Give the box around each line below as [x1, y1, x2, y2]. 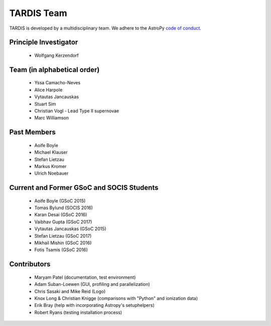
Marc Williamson [34, 115, 69, 121]
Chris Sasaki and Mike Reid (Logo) [34, 288, 106, 294]
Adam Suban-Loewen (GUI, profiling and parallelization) [34, 281, 150, 287]
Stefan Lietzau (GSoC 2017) [34, 233, 92, 239]
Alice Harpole [34, 87, 63, 93]
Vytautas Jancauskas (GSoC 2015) [34, 226, 106, 232]
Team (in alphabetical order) [9, 65, 100, 74]
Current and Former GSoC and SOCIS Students [9, 184, 159, 192]
